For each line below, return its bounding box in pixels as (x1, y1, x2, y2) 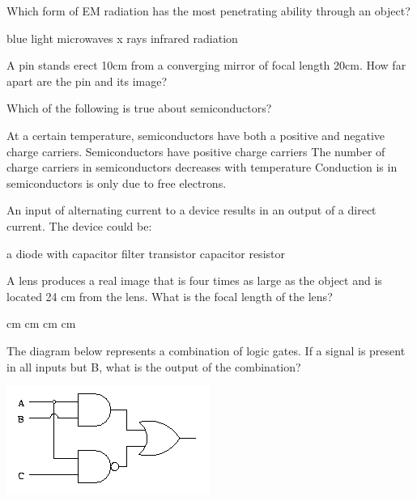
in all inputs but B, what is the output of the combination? (6, 358, 301, 375)
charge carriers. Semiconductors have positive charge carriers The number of (6, 142, 385, 159)
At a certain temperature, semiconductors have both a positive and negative (6, 126, 385, 143)
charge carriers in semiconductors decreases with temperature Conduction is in (6, 159, 398, 176)
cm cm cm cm (6, 315, 76, 332)
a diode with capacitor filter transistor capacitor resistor (6, 244, 285, 261)
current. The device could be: (6, 217, 152, 234)
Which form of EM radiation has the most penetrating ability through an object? (6, 2, 411, 19)
